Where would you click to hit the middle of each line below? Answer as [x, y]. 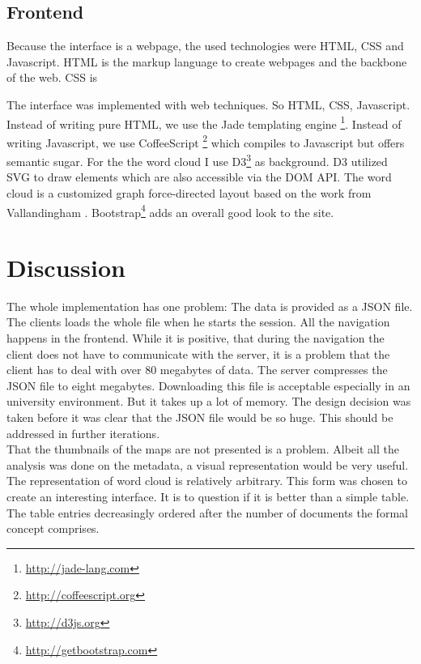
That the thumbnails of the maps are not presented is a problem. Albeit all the [203, 449]
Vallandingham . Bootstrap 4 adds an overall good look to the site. [170, 211]
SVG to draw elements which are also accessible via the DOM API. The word [199, 177]
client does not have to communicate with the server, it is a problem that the [198, 353]
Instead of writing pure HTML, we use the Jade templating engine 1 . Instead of [204, 122]
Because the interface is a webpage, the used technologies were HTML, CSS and [205, 46]
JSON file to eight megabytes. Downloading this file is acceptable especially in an [208, 385]
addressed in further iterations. [83, 433]
